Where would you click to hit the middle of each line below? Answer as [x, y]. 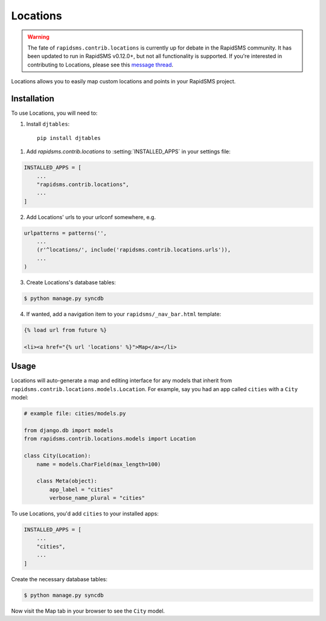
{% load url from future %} [65, 330]
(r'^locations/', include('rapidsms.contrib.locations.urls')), [134, 250]
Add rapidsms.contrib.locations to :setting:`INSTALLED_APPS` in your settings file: [128, 151]
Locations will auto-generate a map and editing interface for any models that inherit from [122, 381]
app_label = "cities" [81, 489]
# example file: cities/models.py [75, 414]
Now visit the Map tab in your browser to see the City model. [88, 611]
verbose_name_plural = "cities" [97, 498]
